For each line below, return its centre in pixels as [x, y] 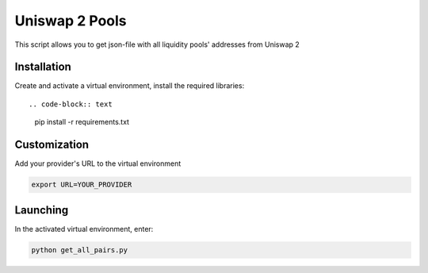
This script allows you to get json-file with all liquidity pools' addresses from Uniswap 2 [157, 44]
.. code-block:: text [71, 104]
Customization [52, 145]
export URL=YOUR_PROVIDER [82, 185]
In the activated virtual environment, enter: [84, 229]
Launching [42, 210]
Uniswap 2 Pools [71, 21]
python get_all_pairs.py [80, 250]
